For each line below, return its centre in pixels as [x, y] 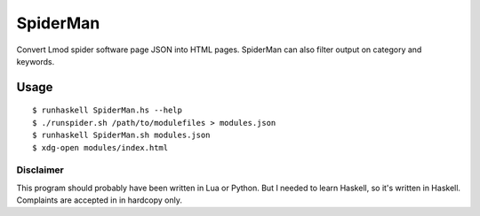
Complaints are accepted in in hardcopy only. [99, 200]
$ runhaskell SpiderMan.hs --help [107, 110]
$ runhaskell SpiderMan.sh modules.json [121, 135]
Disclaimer [40, 170]
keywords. [36, 61]
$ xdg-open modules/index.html [100, 147]
